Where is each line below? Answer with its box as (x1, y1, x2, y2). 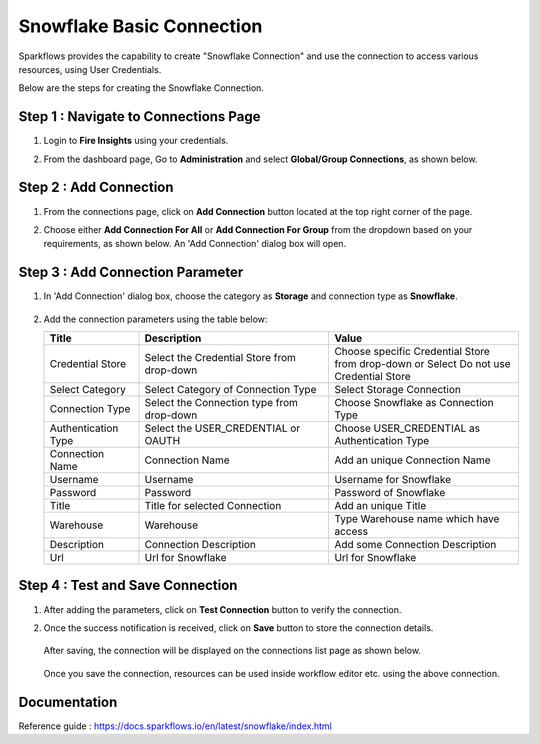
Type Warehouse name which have (334, 512, 500, 525)
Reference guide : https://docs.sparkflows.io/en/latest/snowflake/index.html (18, 720, 332, 732)
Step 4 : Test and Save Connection (18, 577, 238, 594)
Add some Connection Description (334, 538, 497, 551)
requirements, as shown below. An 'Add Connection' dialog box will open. (43, 238, 347, 250)
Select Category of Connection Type (144, 383, 317, 396)
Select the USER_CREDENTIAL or (144, 421, 301, 435)
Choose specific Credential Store (334, 345, 490, 358)
